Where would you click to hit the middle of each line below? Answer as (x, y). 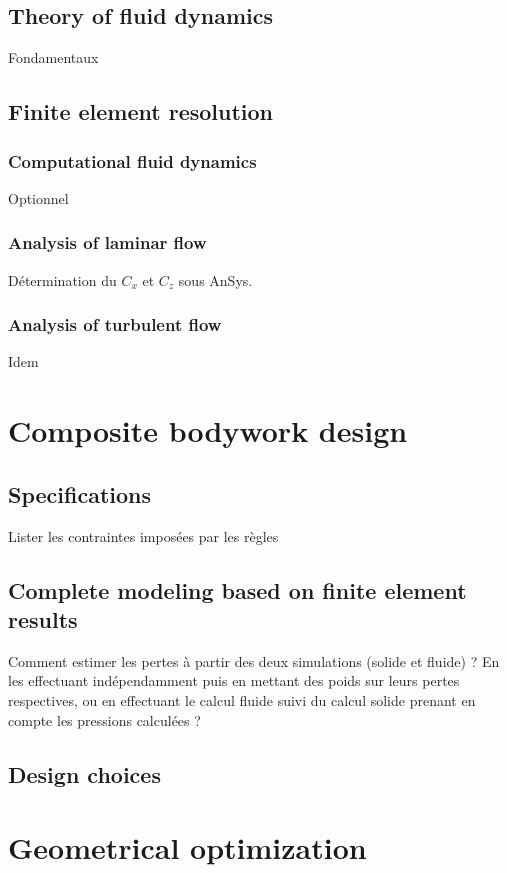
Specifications (80, 493)
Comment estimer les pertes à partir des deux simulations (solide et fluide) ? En (254, 660)
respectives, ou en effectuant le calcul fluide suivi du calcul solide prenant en (242, 699)
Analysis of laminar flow (107, 242)
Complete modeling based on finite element (237, 589)
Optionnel (38, 197)
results (43, 618)
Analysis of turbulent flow (115, 324)
